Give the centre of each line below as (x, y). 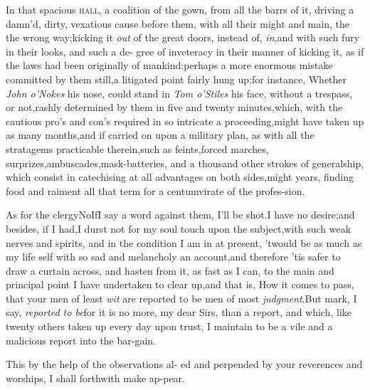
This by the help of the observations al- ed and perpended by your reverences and (184, 364)
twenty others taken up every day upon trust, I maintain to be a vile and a (169, 326)
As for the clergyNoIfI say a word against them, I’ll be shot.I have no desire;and (180, 215)
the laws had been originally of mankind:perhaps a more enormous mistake (169, 65)
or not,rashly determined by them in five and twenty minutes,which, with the (174, 107)
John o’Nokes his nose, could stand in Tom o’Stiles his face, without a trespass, (179, 93)
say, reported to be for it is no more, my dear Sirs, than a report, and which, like (179, 312)
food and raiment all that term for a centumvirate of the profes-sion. (155, 190)
